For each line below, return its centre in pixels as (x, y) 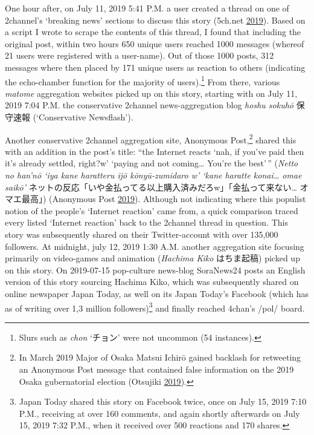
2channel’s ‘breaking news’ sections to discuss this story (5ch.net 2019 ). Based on (155, 20)
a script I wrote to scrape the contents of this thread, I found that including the (153, 32)
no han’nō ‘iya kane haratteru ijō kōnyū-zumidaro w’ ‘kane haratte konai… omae (153, 175)
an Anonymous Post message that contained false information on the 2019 (156, 369)
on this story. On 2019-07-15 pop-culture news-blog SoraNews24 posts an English (155, 270)
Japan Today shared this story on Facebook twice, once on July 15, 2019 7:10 (163, 401)
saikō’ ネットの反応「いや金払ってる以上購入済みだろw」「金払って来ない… (151, 187)
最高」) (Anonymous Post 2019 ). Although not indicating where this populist (164, 199)
